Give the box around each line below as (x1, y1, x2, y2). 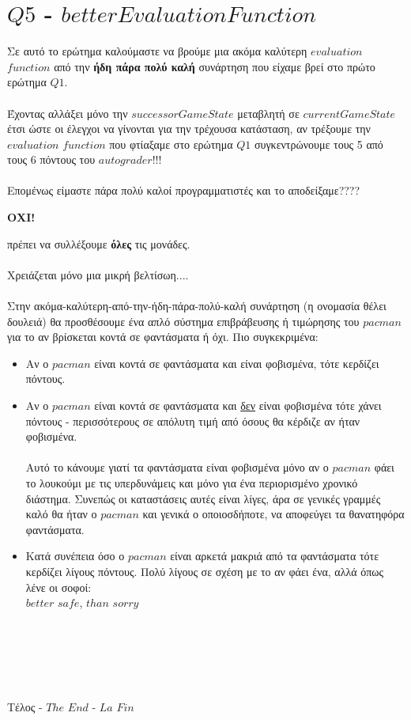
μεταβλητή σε (237, 104, 300, 121)
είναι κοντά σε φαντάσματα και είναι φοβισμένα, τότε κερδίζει (94, 354, 379, 371)
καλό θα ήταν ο (25, 506, 97, 522)
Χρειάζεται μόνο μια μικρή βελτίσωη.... (7, 266, 189, 282)
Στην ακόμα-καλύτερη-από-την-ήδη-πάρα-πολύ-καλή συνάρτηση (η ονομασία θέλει (7, 297, 386, 314)
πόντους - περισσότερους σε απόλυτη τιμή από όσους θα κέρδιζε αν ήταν (25, 412, 360, 429)
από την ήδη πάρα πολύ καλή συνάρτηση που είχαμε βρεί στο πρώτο (54, 58, 375, 74)
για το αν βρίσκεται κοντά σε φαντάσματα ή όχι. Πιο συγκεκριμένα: (7, 328, 319, 345)
